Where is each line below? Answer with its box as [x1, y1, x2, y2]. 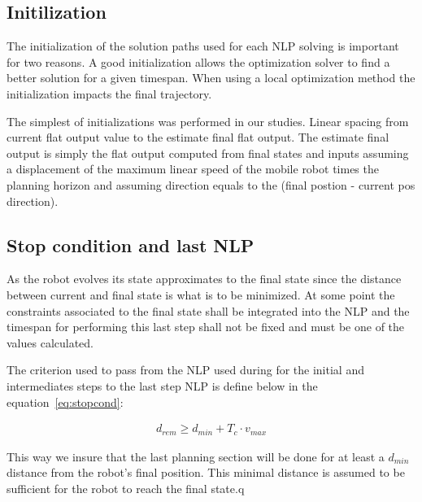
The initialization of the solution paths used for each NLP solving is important [7, 37, 399, 55]
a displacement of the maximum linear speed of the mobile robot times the [7, 160, 379, 177]
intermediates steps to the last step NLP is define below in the [7, 377, 318, 394]
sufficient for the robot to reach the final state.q [7, 479, 245, 496]
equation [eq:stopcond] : [7, 393, 124, 410]
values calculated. [7, 334, 94, 351]
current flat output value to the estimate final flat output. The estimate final [7, 129, 389, 146]
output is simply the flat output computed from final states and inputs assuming [7, 144, 409, 161]
